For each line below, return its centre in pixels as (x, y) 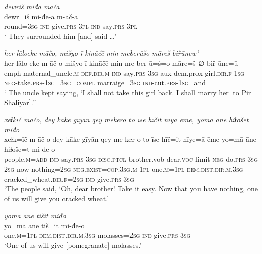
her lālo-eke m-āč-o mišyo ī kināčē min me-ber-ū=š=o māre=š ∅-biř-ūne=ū (121, 62)
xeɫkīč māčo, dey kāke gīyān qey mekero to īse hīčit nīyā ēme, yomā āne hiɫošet (126, 119)
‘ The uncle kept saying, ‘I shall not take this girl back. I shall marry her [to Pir (128, 92)
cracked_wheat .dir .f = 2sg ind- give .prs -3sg (69, 179)
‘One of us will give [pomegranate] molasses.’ (73, 245)
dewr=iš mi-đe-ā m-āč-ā (41, 16)
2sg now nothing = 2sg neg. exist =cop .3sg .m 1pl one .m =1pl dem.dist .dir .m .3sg (124, 168)
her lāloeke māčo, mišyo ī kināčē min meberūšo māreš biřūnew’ (102, 53)
